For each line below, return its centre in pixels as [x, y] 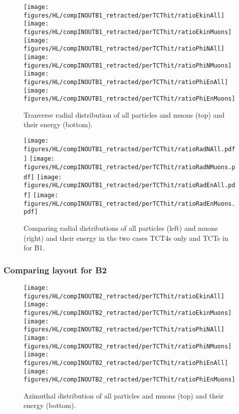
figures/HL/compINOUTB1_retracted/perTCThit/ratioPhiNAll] [124, 49]
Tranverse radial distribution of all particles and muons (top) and [124, 114]
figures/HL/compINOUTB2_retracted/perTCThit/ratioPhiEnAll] [126, 363]
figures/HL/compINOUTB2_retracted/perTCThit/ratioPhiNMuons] [128, 346]
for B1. [34, 248]
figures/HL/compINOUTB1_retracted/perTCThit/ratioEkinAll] [124, 15]
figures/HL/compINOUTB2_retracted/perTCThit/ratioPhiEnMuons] [130, 380]
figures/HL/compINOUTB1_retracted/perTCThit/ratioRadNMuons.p [130, 167]
